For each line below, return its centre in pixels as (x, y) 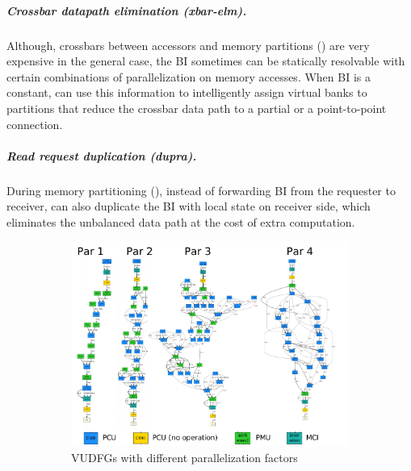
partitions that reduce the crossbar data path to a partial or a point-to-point (197, 108)
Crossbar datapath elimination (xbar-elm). (127, 10)
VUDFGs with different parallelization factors (185, 457)
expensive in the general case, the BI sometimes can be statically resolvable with (206, 61)
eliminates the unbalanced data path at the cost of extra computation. (181, 221)
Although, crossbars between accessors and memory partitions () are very (188, 45)
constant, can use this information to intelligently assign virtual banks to (187, 92)
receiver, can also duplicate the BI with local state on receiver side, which (189, 206)
